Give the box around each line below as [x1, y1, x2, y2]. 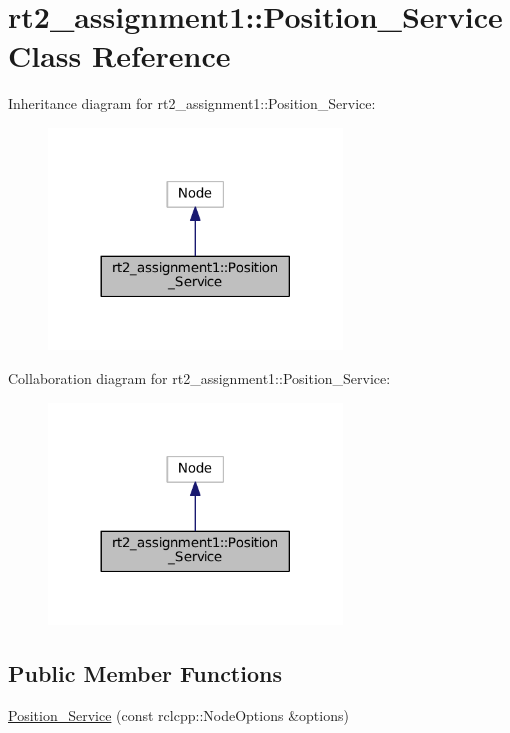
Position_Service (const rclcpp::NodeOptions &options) [8, 704, 349, 725]
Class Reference [8, 35, 231, 76]
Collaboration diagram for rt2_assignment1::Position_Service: [8, 367, 391, 388]
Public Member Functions [8, 657, 282, 688]
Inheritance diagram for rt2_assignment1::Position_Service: [8, 93, 376, 114]
